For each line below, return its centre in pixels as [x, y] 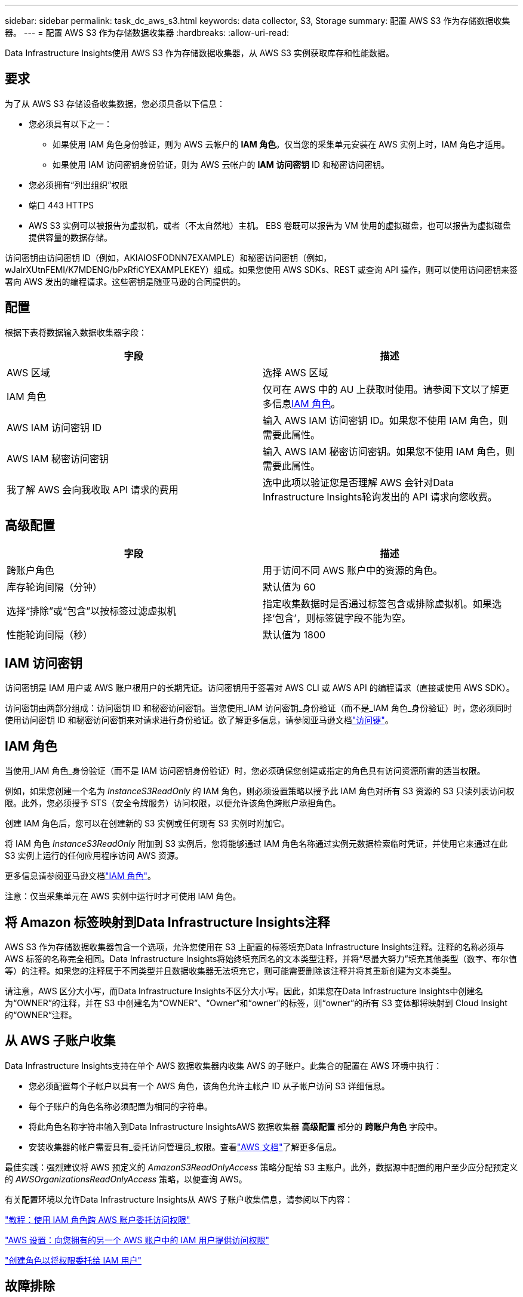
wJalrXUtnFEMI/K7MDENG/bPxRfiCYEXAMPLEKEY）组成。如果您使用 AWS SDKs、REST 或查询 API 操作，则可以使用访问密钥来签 [261, 269]
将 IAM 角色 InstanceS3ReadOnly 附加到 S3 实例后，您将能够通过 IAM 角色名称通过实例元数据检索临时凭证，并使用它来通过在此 [256, 844]
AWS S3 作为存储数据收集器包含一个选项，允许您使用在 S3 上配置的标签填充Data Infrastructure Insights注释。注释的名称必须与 [255, 947]
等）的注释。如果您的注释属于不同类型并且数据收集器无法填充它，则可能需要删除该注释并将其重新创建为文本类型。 [230, 971]
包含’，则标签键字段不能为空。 [343, 618]
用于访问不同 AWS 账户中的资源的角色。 [353, 570]
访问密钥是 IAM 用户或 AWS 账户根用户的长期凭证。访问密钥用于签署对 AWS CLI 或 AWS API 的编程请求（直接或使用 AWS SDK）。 [260, 688]
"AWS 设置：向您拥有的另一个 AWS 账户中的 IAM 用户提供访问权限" [137, 1240]
